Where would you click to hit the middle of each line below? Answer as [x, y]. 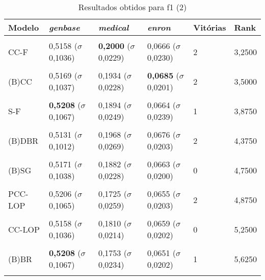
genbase [64, 27]
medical [113, 27]
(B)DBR [23, 140]
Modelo [24, 27]
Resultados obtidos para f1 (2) [132, 7]
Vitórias [210, 27]
